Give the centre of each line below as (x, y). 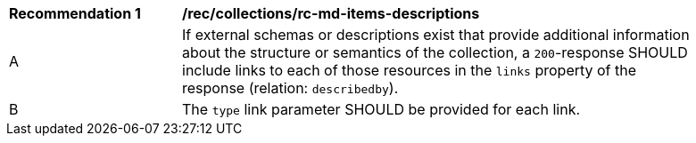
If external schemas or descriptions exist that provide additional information (436, 35)
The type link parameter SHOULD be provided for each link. (381, 109)
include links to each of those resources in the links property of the (410, 70)
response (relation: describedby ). (290, 88)
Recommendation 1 (75, 13)
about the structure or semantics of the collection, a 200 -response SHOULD (435, 52)
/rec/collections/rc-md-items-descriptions (331, 13)
